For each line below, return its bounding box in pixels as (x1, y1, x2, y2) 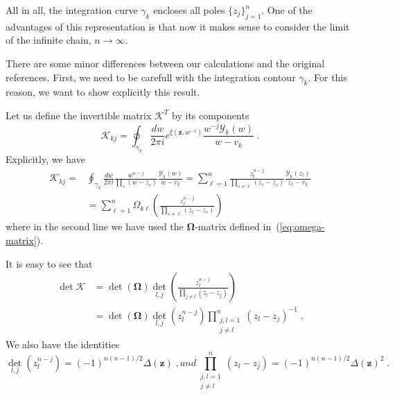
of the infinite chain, (6, 33, 91, 47)
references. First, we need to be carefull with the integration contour (6, 69, 296, 84)
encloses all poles (153, 3, 225, 17)
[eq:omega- (279, 219, 325, 234)
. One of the (261, 3, 313, 17)
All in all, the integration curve (6, 3, 138, 17)
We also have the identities (6, 337, 120, 352)
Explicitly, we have (6, 151, 85, 166)
